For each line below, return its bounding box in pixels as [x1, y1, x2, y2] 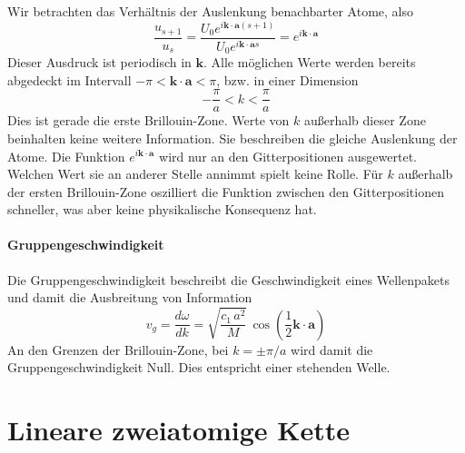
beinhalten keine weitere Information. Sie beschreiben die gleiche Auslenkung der [7, 128, 458, 147]
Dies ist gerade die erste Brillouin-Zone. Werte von [7, 111, 290, 130]
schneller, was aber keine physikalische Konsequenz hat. [7, 200, 317, 219]
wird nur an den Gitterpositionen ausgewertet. [159, 146, 417, 165]
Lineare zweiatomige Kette [7, 410, 351, 448]
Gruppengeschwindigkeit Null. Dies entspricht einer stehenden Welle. [7, 358, 391, 377]
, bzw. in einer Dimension [216, 70, 359, 89]
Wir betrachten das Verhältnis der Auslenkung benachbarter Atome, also [7, 2, 414, 20]
